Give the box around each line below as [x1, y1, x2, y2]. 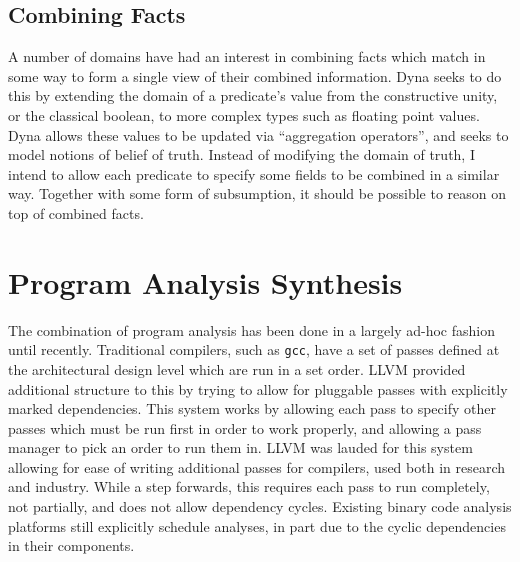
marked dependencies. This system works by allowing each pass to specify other [8, 398, 496, 419]
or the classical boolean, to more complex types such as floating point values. [8, 104, 480, 125]
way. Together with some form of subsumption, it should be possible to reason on [8, 183, 507, 204]
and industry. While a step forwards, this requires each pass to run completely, [8, 476, 490, 497]
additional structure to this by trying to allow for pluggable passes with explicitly [8, 378, 508, 399]
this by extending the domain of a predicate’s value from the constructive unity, [8, 85, 498, 106]
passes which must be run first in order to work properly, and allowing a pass [8, 417, 482, 438]
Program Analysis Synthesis [8, 261, 403, 302]
